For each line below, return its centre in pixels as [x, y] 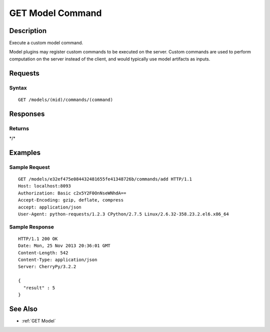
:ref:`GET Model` [39, 320]
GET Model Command [55, 13]
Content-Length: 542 [43, 253]
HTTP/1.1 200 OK [38, 238]
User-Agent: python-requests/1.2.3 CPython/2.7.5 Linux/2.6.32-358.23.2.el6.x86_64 [124, 214]
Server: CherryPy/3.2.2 [47, 267]
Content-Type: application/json [58, 260]
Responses [27, 114]
